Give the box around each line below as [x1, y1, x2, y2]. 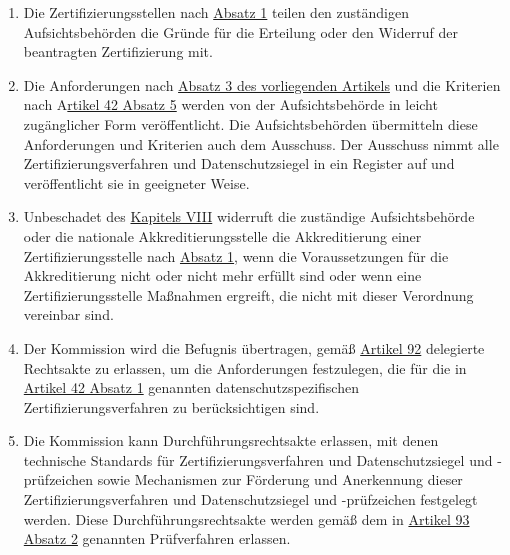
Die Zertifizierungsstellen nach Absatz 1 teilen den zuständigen [23, 2, 409, 22]
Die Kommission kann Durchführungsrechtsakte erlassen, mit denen [23, 430, 439, 451]
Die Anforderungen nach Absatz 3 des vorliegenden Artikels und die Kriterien [23, 74, 501, 95]
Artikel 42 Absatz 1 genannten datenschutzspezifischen [23, 377, 359, 398]
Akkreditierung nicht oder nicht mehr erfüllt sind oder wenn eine [23, 265, 422, 286]
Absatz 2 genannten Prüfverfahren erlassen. [23, 528, 291, 549]
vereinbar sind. [23, 304, 114, 325]
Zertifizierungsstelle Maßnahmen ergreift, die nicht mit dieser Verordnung [23, 284, 474, 305]
